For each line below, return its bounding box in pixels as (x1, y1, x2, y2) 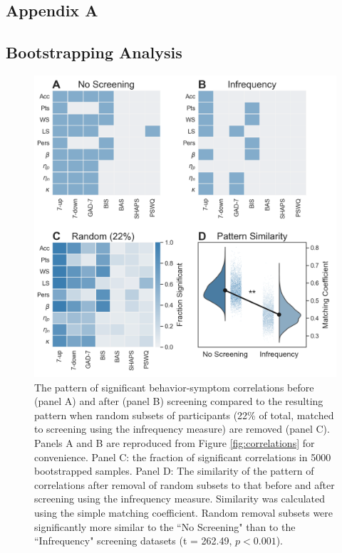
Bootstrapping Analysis (6, 41, 182, 63)
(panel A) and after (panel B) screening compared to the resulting (34, 394, 323, 409)
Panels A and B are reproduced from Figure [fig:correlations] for (34, 435, 315, 450)
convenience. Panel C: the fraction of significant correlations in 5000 (34, 449, 331, 464)
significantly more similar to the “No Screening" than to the (34, 519, 296, 534)
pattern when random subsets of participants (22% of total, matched (34, 407, 334, 422)
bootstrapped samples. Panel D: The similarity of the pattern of (34, 463, 314, 478)
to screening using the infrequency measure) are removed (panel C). (34, 421, 330, 436)
